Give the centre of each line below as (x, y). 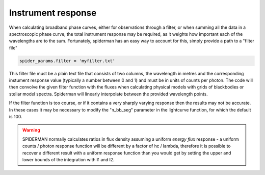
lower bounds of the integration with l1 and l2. (68, 159)
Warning (31, 130)
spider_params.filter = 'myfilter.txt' (67, 61)
